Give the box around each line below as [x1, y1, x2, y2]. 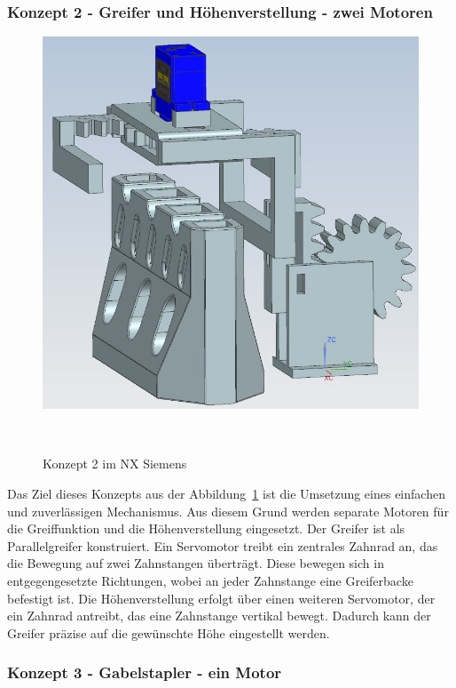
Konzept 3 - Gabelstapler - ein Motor [7, 661, 282, 684]
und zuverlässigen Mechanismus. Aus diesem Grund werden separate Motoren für [7, 501, 449, 520]
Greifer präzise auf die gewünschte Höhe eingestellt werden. [7, 623, 330, 642]
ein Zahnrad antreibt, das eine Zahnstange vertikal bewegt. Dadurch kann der [7, 606, 431, 625]
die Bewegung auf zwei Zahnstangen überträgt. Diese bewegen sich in [7, 554, 384, 572]
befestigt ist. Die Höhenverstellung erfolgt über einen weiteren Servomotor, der [7, 588, 436, 607]
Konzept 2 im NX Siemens [43, 454, 187, 473]
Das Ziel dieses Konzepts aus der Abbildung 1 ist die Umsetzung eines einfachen [7, 484, 445, 503]
